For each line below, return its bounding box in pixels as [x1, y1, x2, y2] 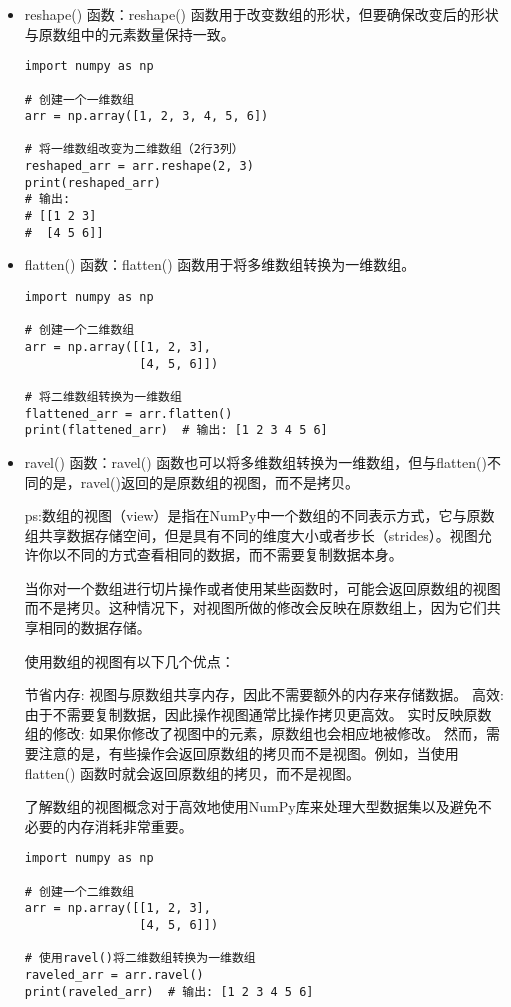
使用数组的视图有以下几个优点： [24, 650, 235, 671]
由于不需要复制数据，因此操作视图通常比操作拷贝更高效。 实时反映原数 [24, 703, 492, 724]
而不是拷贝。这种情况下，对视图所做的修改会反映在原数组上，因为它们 [24, 597, 487, 618]
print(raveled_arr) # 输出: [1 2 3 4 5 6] [24, 984, 314, 999]
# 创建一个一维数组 [24, 92, 135, 107]
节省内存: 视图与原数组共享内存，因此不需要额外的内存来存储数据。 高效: [24, 684, 504, 705]
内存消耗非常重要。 [66, 815, 193, 836]
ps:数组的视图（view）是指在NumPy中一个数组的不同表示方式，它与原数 [24, 505, 495, 526]
